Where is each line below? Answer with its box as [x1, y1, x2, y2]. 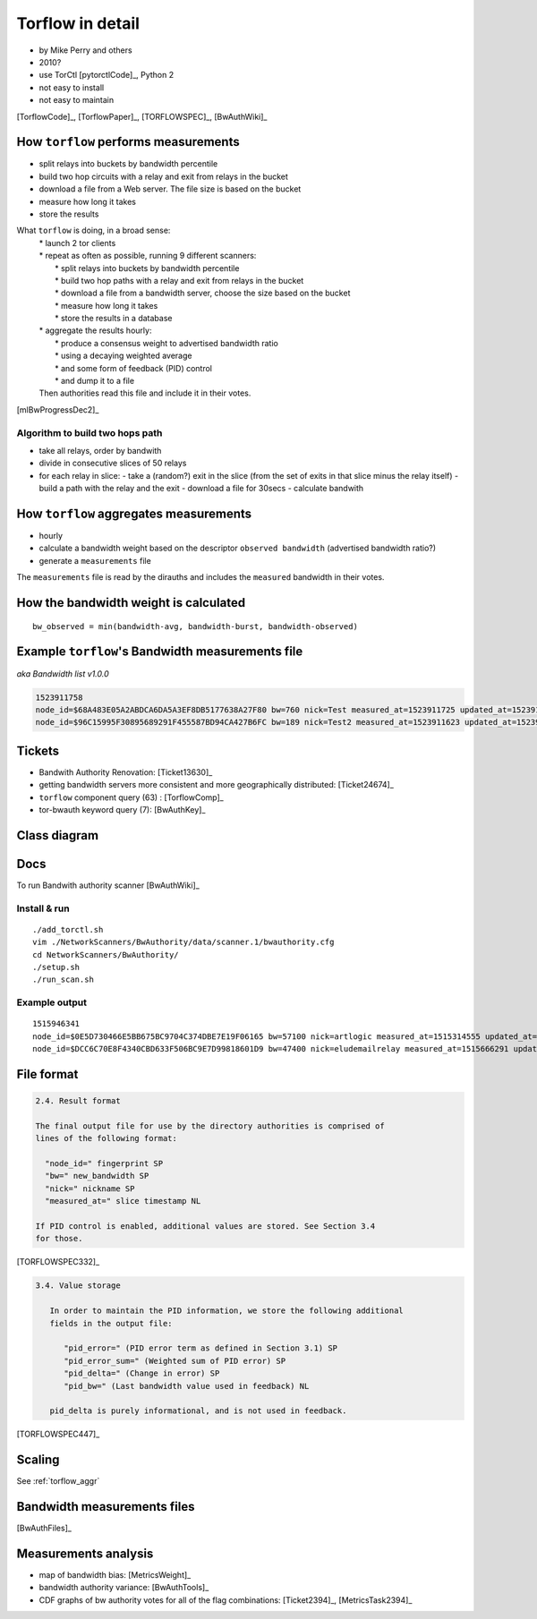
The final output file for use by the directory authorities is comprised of [35, 1121, 385, 1131]
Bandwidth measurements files [16, 1499, 195, 1514]
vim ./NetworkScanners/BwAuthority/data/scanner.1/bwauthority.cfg [32, 937, 335, 948]
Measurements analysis [16, 1546, 154, 1561]
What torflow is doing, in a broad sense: [16, 225, 171, 236]
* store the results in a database [55, 313, 173, 324]
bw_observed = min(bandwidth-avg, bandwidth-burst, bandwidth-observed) [32, 621, 358, 631]
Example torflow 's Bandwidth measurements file [16, 644, 303, 660]
